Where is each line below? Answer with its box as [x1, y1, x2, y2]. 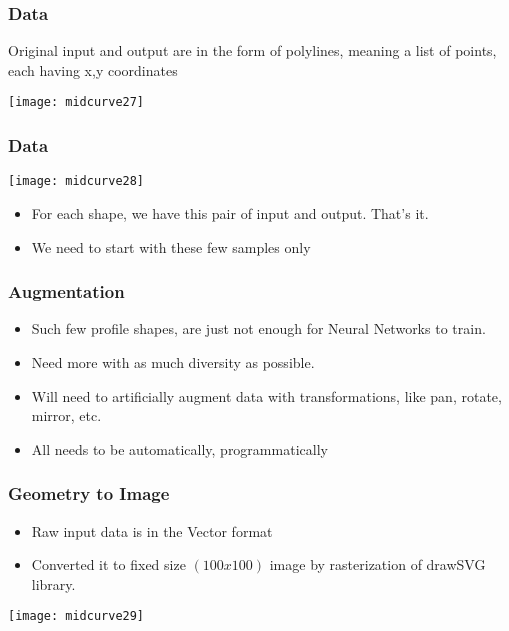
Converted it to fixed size [31, 554, 186, 575]
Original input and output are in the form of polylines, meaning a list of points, [8, 40, 497, 61]
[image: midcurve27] [8, 95, 145, 110]
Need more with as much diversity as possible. [31, 351, 315, 372]
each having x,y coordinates [8, 59, 178, 80]
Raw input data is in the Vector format [31, 520, 273, 541]
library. [31, 573, 76, 594]
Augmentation [8, 279, 125, 304]
